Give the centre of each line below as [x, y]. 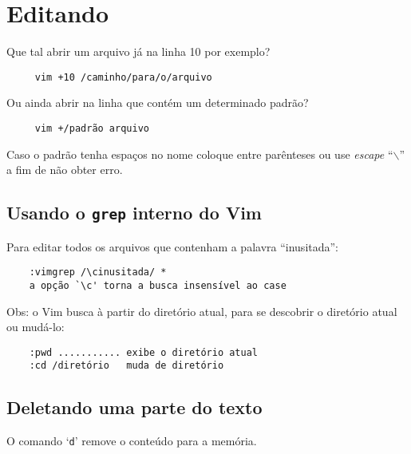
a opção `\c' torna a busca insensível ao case [158, 285]
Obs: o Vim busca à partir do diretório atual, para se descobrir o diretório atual [202, 311]
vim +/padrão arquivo [92, 128]
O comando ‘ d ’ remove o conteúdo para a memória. [132, 441]
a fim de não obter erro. [65, 170]
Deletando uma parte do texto [134, 407]
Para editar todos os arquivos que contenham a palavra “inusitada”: [173, 246]
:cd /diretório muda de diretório [126, 366]
